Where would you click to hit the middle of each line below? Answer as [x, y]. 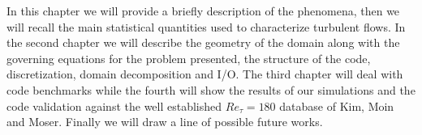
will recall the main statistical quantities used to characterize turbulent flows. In [206, 26]
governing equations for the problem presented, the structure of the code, [189, 58]
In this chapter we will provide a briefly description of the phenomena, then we [203, 11]
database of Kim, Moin [337, 105]
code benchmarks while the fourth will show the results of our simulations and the [211, 89]
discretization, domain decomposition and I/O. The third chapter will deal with [205, 74]
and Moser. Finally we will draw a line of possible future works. [165, 122]
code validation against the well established [114, 105]
